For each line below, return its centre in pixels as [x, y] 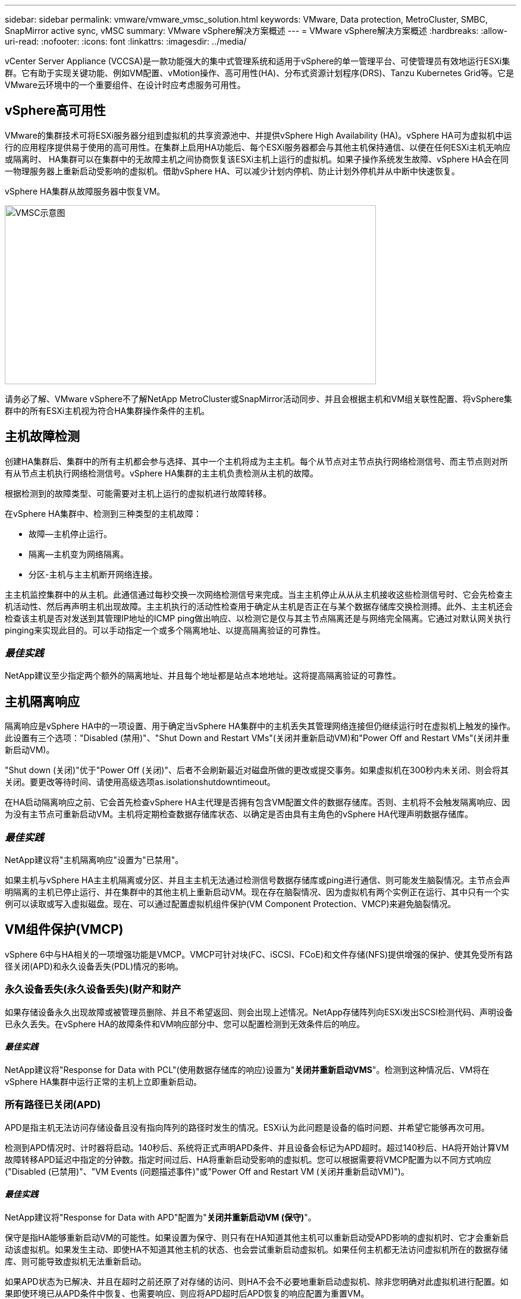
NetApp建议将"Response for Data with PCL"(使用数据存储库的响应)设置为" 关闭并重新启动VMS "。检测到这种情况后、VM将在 [247, 1069]
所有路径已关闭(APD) [53, 1105]
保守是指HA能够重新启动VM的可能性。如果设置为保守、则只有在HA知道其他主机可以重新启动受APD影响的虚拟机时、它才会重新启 [257, 1237]
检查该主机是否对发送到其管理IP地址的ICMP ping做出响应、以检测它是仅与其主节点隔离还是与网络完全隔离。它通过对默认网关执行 [258, 618]
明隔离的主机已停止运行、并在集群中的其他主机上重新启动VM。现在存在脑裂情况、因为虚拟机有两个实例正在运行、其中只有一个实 [257, 892]
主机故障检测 [42, 437]
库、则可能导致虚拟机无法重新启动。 [76, 1261]
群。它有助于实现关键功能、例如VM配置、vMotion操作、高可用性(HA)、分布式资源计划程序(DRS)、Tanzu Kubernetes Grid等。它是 [260, 73]
